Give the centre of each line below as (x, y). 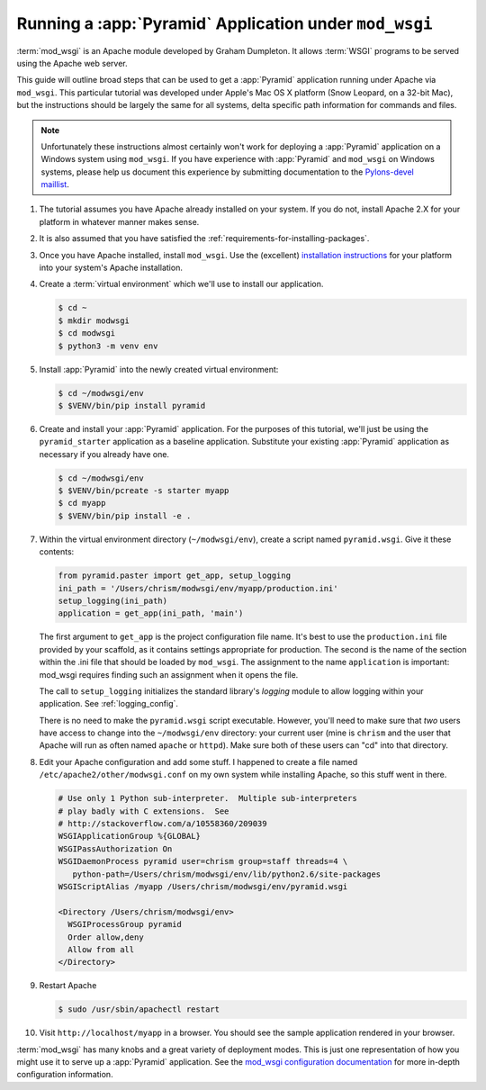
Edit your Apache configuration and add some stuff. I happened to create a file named (198, 761)
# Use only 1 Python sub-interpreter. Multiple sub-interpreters (207, 798)
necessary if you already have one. (104, 454)
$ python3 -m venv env (108, 346)
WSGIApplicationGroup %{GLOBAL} (130, 836)
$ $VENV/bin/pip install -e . (125, 516)
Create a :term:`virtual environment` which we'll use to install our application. (181, 284)
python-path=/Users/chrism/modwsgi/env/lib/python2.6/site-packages (227, 874)
